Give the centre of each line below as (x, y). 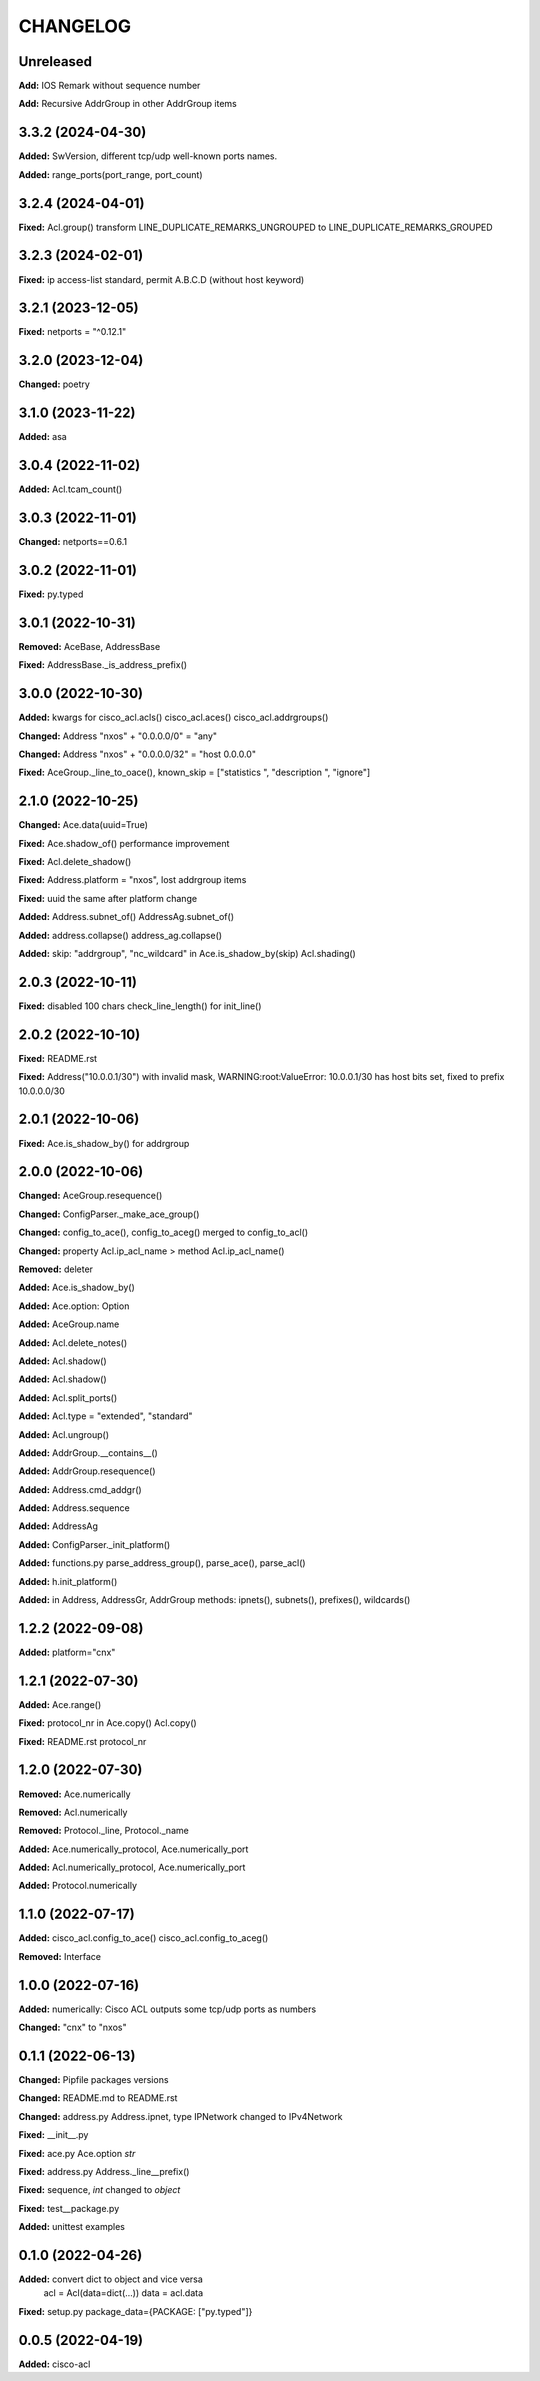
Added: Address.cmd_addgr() (80, 1489)
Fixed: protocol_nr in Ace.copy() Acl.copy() (107, 1723)
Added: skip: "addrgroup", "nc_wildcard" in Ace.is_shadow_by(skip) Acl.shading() (187, 954)
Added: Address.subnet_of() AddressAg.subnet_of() (126, 917)
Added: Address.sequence (74, 1508)
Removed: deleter (56, 1269)
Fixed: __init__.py (53, 2135)
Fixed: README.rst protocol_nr (82, 1741)
